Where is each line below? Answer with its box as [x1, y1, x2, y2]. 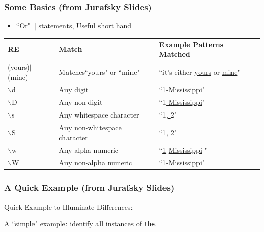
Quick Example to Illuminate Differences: [4, 201, 133, 212]
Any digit [59, 84, 89, 95]
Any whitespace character [59, 109, 139, 120]
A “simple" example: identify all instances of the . [4, 218, 157, 229]
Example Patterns [159, 39, 224, 49]
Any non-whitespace [59, 122, 122, 132]
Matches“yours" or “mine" [59, 66, 140, 77]
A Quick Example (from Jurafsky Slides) [4, 181, 175, 194]
